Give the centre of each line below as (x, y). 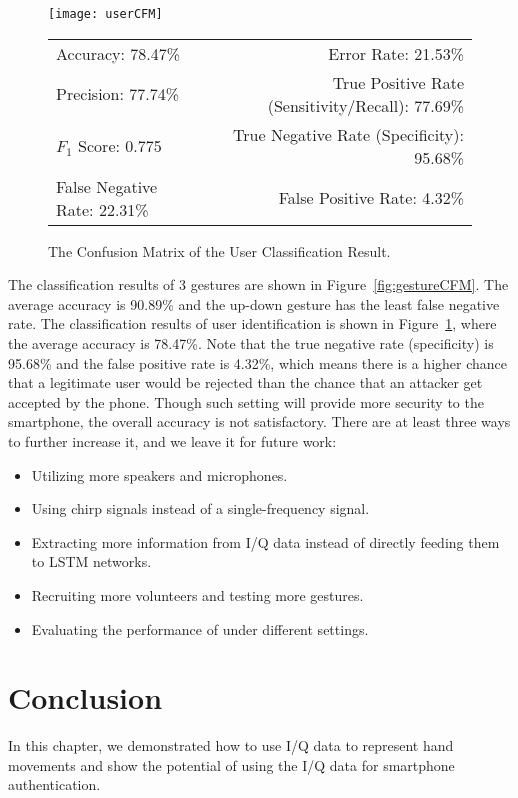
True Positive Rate (398, 82)
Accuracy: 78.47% (118, 53)
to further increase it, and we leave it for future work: (172, 441)
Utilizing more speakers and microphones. (159, 474)
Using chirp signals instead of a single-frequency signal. (200, 508)
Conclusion (85, 697)
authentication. (54, 784)
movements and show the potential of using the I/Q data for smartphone (231, 764)
